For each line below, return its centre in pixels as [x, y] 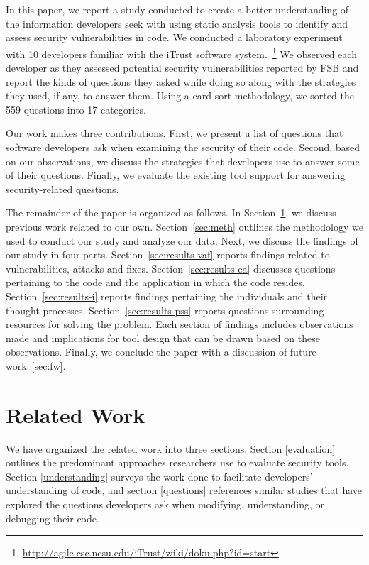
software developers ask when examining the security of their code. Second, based [183, 147]
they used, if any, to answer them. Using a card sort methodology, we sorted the [180, 95]
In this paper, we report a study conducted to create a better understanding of [177, 9]
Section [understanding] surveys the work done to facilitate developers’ [159, 476]
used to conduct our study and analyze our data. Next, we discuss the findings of [182, 240]
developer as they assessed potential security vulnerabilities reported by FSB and [182, 68]
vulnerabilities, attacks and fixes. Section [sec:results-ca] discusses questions [171, 268]
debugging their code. [53, 518]
